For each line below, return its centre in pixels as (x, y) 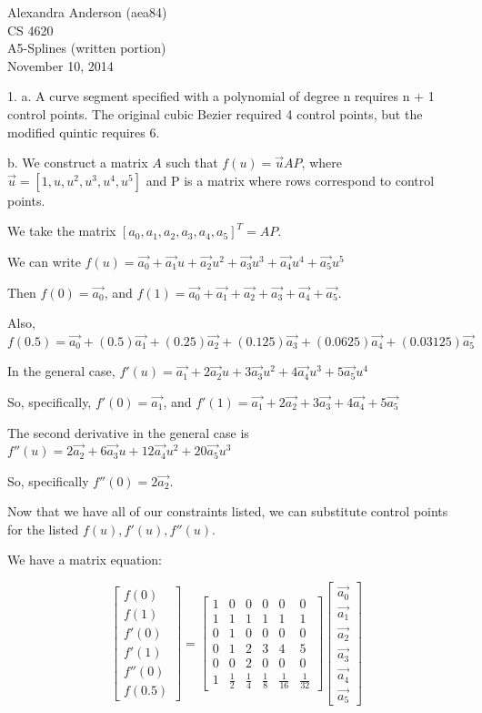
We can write (44, 261)
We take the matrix (62, 231)
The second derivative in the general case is (128, 432)
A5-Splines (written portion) (87, 48)
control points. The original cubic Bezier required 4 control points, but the (215, 113)
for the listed (43, 529)
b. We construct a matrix (78, 163)
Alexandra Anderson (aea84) (87, 12)
